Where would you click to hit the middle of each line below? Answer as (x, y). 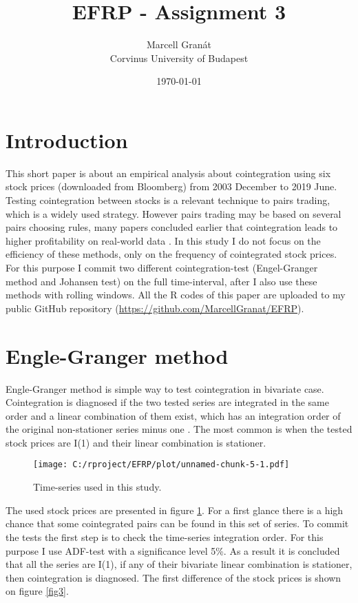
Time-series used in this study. (97, 487)
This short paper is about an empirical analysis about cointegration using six (168, 173)
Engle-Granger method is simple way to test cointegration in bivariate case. (165, 388)
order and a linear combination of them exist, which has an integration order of (173, 415)
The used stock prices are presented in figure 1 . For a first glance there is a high (175, 510)
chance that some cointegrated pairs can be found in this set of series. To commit (177, 523)
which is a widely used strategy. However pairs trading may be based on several (173, 213)
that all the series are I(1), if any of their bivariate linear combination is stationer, (179, 564)
